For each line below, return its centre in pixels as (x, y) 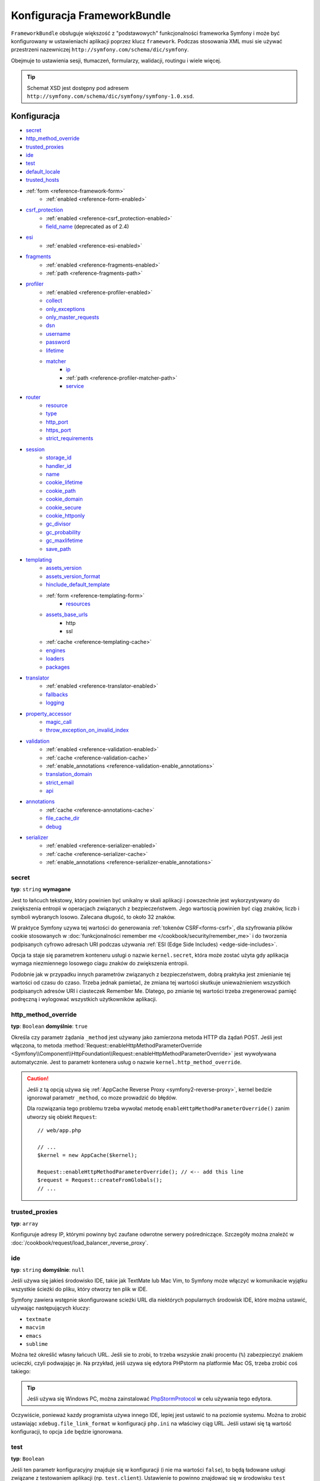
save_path (58, 549)
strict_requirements (70, 438)
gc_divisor (58, 524)
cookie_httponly (65, 515)
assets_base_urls (67, 615)
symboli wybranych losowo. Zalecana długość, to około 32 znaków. (93, 917)
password (58, 342)
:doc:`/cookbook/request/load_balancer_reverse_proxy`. (80, 1243)
